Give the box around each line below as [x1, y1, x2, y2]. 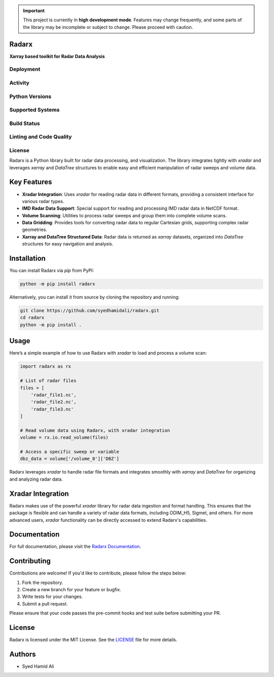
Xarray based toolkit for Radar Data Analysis [9, 53, 105, 59]
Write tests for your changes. [22, 594, 83, 600]
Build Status [9, 120, 40, 127]
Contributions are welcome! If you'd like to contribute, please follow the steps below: [9, 570, 187, 576]
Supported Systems [9, 107, 60, 114]
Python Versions [9, 93, 52, 100]
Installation [9, 254, 46, 263]
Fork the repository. [22, 579, 63, 586]
